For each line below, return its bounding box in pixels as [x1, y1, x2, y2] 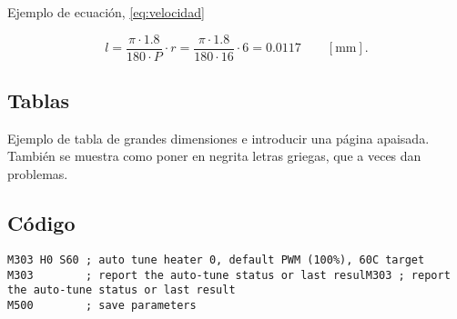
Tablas [7, 86, 69, 115]
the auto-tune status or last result [7, 284, 236, 297]
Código [7, 209, 76, 237]
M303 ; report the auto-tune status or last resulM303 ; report [7, 268, 451, 282]
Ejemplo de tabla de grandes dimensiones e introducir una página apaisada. [7, 128, 430, 147]
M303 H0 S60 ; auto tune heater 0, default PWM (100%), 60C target [7, 253, 425, 266]
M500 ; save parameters [7, 298, 197, 312]
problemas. [7, 164, 68, 184]
